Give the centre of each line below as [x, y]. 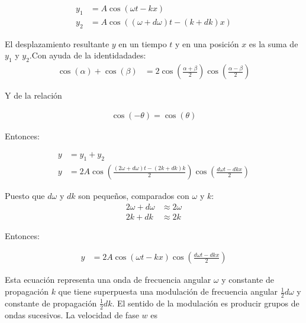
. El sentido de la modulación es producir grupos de [206, 303]
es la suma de [273, 43]
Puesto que [25, 196]
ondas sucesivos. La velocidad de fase [72, 314]
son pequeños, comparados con [134, 196]
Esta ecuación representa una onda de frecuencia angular [108, 280]
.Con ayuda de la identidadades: [88, 55]
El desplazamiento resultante [57, 43]
